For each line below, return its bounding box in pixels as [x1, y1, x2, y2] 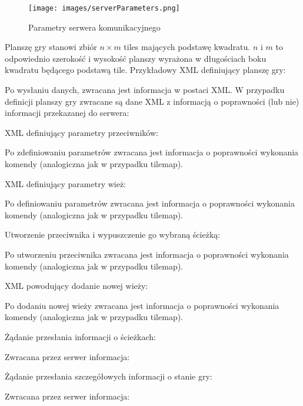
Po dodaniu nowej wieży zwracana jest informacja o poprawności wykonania [5, 299, 279, 311]
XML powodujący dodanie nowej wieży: [5, 279, 148, 292]
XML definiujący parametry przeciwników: [5, 126, 158, 138]
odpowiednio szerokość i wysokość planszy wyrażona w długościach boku [5, 52, 267, 64]
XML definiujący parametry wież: [5, 177, 126, 189]
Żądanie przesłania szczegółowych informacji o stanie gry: [5, 370, 212, 382]
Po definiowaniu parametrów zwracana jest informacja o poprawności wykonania [5, 197, 295, 209]
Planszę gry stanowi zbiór [5, 41, 97, 53]
